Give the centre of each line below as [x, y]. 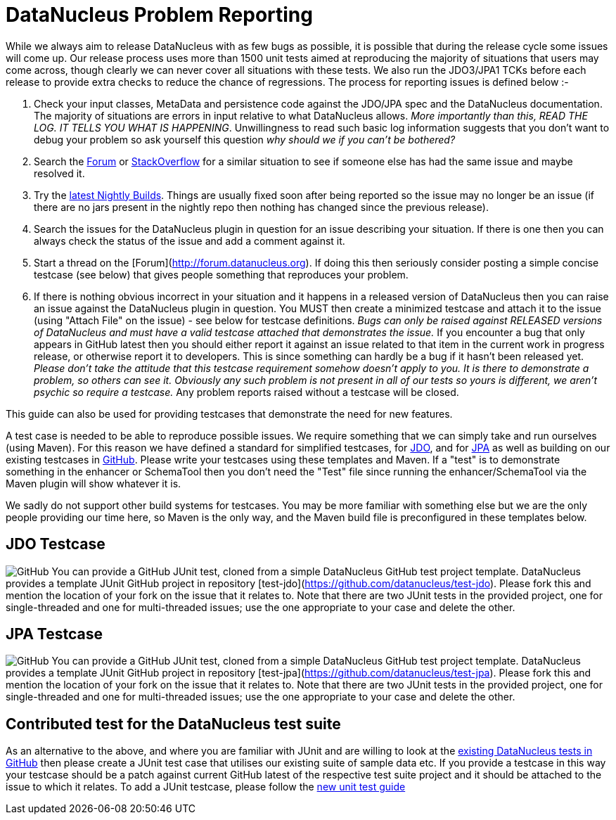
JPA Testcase [54, 634]
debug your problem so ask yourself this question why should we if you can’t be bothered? [245, 139]
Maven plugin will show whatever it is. [94, 483]
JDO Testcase [56, 544]
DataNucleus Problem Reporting [159, 15]
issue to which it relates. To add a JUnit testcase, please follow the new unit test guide [206, 787]
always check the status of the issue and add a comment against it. [190, 241]
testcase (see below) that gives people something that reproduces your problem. [221, 274]
